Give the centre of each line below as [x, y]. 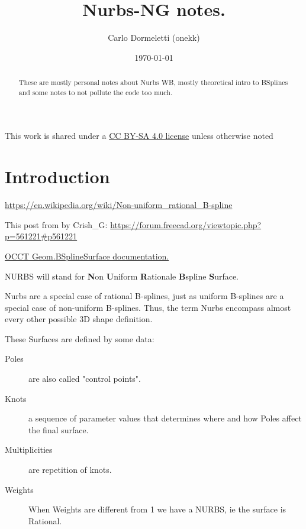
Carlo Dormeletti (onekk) [154, 38]
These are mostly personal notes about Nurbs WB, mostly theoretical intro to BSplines [153, 82]
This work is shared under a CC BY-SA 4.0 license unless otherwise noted [139, 136]
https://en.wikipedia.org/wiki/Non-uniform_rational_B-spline [119, 205]
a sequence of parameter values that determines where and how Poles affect [165, 418]
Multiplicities [29, 450]
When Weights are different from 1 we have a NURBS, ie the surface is [157, 509]
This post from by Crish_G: [56, 224]
